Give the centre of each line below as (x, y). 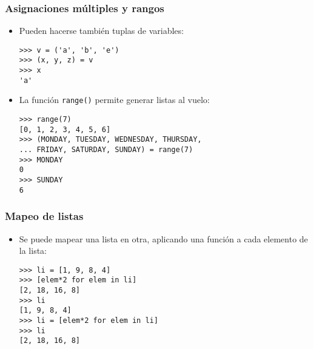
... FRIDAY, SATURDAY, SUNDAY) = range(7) (106, 150)
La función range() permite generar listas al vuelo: (114, 100)
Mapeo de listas (44, 216)
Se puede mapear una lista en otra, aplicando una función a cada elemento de (163, 238)
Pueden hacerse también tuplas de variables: (101, 31)
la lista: (33, 251)
